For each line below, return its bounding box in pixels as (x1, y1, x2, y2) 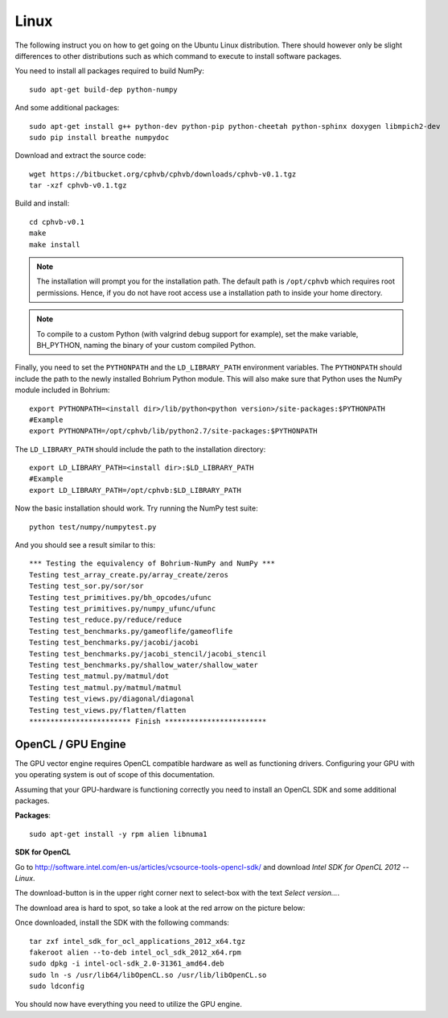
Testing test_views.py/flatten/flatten (29, 706, 187, 714)
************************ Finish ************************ (29, 717, 267, 726)
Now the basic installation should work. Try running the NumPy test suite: (14, 503, 258, 513)
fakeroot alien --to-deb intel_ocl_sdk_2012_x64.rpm (29, 947, 241, 957)
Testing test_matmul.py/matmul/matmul (29, 683, 183, 692)
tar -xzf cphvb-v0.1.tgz (29, 181, 127, 190)
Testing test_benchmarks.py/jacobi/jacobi (29, 638, 199, 648)
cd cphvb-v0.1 (29, 217, 84, 226)
